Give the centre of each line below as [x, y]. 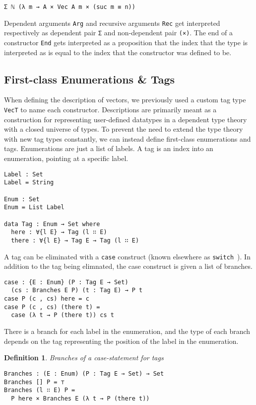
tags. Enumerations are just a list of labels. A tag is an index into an [109, 148]
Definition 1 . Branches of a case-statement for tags [84, 358]
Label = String [29, 183]
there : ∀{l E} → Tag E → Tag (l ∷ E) [75, 240]
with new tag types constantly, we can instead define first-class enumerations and [128, 138]
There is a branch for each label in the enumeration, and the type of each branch [127, 331]
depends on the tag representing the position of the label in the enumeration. [121, 341]
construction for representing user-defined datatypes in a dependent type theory [126, 119]
